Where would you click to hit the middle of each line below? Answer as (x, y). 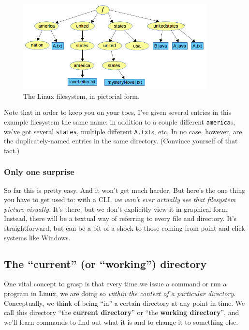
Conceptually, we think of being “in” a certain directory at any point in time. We (124, 303)
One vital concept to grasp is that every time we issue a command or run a (115, 284)
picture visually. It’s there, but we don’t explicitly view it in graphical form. (117, 209)
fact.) (12, 150)
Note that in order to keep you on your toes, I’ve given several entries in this (118, 112)
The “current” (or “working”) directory (105, 263)
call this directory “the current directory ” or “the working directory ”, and (122, 312)
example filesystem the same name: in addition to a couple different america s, (120, 121)
